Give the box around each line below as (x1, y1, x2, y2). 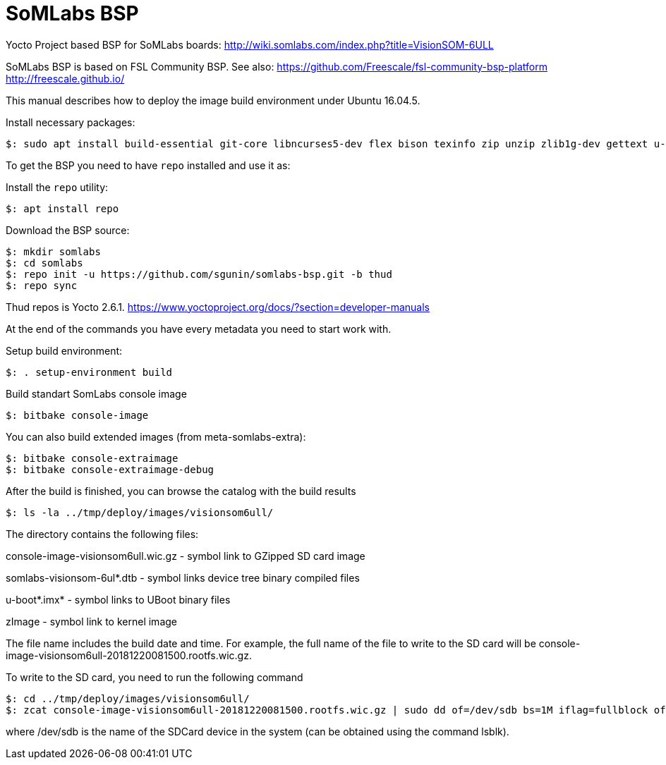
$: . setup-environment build (6, 366, 173, 378)
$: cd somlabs (6, 257, 83, 269)
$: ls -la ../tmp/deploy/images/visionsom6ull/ (6, 506, 274, 518)
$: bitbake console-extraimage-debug (6, 463, 214, 475)
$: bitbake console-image (6, 409, 149, 421)
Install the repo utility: (6, 180, 109, 193)
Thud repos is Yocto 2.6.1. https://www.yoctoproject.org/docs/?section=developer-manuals (6, 300, 430, 313)
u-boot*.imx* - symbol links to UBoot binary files (6, 593, 231, 606)
